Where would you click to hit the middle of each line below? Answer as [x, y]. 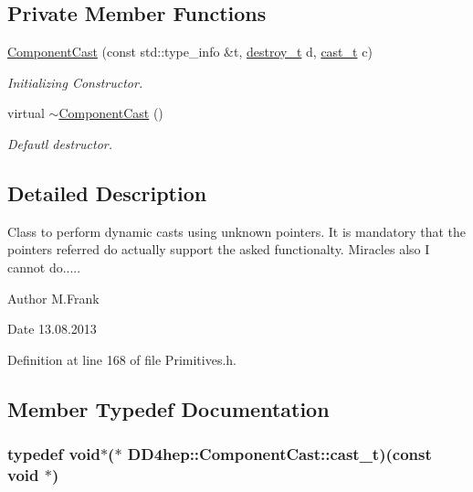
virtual [26, 113]
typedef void [54, 454]
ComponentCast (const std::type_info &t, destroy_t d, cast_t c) [190, 52]
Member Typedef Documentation [168, 408]
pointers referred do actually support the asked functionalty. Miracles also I [219, 249]
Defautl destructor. [60, 143]
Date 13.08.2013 [52, 329]
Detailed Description [107, 193]
